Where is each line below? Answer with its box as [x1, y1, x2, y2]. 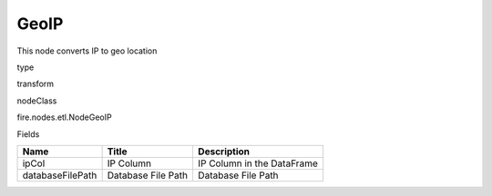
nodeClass [16, 95, 57, 106]
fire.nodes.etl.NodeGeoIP [16, 112, 113, 122]
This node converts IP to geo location [16, 45, 158, 56]
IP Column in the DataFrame [197, 157, 318, 170]
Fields [16, 128, 40, 140]
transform [16, 78, 55, 90]
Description [197, 145, 251, 158]
